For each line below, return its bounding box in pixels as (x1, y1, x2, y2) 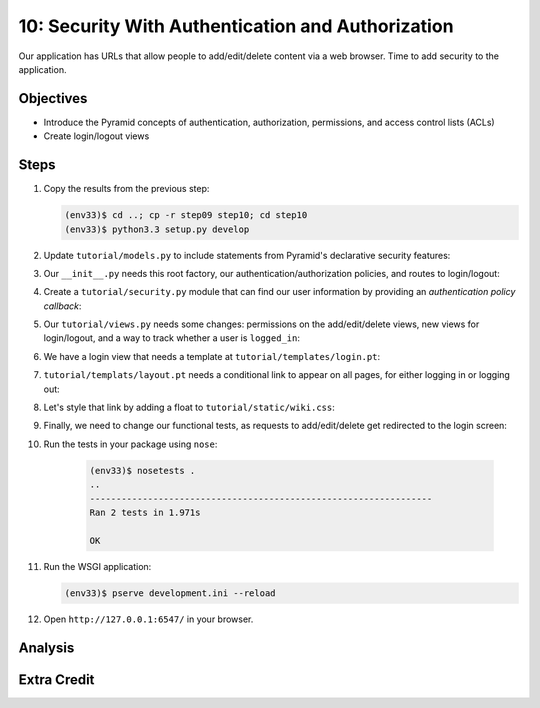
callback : (43, 300, 82, 312)
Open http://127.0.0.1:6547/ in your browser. (43, 613, 254, 625)
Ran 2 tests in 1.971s (89, 506, 201, 518)
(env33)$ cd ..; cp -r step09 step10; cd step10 (64, 210, 308, 221)
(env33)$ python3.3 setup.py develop (64, 223, 250, 235)
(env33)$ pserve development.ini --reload (64, 587, 276, 599)
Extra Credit (18, 671, 95, 688)
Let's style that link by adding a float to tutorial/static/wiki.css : (43, 401, 335, 414)
